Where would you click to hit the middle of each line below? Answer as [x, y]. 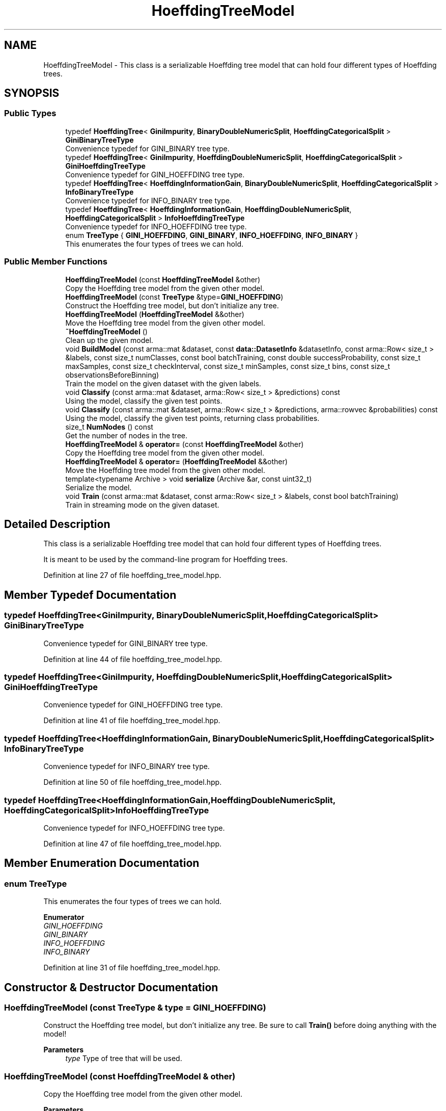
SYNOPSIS [32, 93]
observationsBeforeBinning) [112, 375]
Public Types [30, 113]
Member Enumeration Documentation [102, 863]
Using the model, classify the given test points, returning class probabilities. [192, 418]
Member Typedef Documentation [90, 595]
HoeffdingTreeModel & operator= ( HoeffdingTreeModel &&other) [176, 461]
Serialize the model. [99, 487]
